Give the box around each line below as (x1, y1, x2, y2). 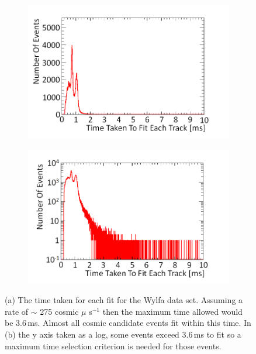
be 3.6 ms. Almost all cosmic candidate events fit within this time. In (5, 317, 251, 329)
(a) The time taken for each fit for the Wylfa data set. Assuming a (5, 294, 243, 306)
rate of (5, 305, 29, 317)
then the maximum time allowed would (102, 305, 243, 317)
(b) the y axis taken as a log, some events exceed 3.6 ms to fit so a (5, 328, 241, 340)
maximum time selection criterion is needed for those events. (5, 339, 222, 352)
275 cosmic (40, 305, 79, 317)
